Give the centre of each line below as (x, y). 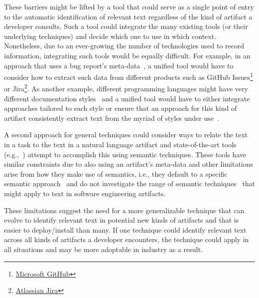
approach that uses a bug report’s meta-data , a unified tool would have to (119, 65)
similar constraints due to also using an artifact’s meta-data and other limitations (129, 164)
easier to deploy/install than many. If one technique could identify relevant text (125, 229)
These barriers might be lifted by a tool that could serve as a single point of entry (129, 6)
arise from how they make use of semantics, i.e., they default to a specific (116, 173)
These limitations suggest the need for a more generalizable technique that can (124, 210)
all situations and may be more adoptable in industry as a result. (103, 249)
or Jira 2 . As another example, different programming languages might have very (126, 88)
